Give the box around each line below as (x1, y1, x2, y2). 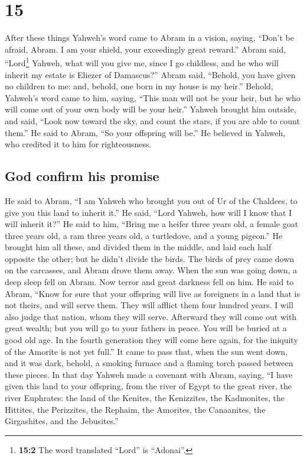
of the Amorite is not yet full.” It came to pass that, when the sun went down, (5, 345, 288, 357)
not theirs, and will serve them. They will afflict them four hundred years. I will (5, 299, 293, 311)
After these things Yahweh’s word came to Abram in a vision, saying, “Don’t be (5, 31, 294, 44)
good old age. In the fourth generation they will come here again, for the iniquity (5, 334, 298, 346)
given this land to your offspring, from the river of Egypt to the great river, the (5, 380, 292, 392)
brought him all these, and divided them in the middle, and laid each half (5, 241, 272, 253)
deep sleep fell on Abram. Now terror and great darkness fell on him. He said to (5, 276, 294, 288)
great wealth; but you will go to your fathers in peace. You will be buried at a (5, 322, 287, 334)
